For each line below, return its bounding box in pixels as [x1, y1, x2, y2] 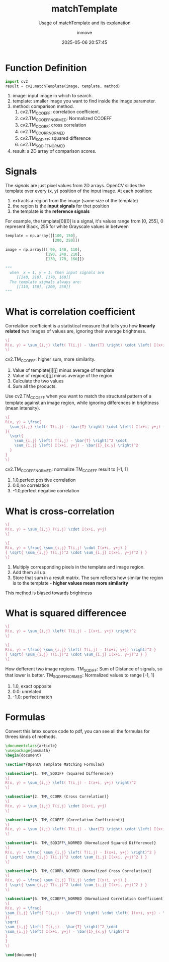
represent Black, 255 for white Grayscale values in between [5, 223, 129, 230]
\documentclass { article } [5, 744, 57, 749]
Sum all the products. [12, 383, 57, 389]
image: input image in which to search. [12, 93, 93, 99]
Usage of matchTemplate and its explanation [38, 20, 131, 26]
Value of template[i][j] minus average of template [12, 367, 115, 373]
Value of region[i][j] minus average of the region [12, 373, 113, 379]
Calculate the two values [12, 378, 64, 384]
